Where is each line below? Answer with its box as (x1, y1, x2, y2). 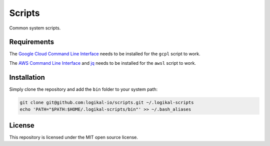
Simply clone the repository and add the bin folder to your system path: (9, 86, 158, 92)
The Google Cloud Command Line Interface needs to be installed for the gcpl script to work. (9, 51, 200, 57)
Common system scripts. (9, 25, 61, 31)
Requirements (9, 38, 54, 46)
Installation (9, 73, 45, 82)
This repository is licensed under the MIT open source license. (9, 134, 138, 140)
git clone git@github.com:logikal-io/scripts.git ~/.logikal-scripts (19, 100, 194, 105)
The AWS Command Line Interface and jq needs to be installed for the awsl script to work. (9, 60, 196, 66)
